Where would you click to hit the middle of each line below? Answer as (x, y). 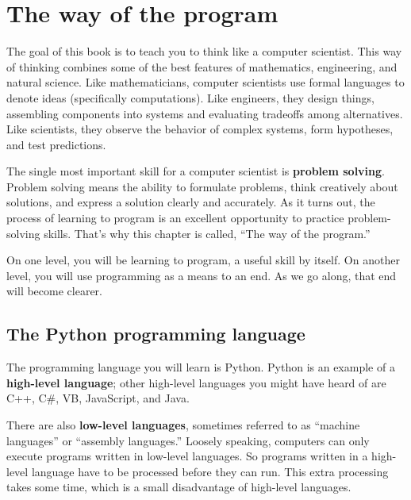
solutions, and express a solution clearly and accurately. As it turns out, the (191, 202)
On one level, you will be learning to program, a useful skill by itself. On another (203, 260)
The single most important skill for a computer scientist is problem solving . (196, 171)
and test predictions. (56, 144)
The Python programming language (156, 334)
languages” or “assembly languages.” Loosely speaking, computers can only (188, 440)
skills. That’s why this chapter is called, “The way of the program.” (207, 233)
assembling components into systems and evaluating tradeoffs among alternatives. (205, 113)
